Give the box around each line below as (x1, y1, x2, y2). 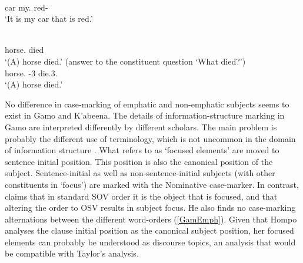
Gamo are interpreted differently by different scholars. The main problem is (5, 120, 277, 133)
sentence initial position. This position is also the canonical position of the (5, 155, 273, 167)
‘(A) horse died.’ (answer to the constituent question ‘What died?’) (5, 55, 246, 67)
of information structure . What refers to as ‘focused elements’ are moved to (5, 144, 279, 156)
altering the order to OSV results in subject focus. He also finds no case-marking (5, 201, 296, 214)
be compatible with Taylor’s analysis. (5, 247, 139, 259)
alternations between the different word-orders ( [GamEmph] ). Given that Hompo (5, 213, 297, 225)
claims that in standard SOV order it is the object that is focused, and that (5, 190, 278, 202)
